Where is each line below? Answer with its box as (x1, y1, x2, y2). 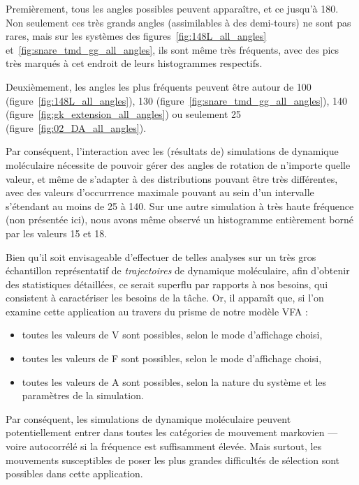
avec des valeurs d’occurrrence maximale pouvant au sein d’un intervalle (6, 185, 314, 200)
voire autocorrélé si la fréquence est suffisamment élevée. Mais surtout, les (6, 439, 322, 454)
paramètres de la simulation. (22, 388, 144, 403)
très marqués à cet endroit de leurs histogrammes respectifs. (6, 56, 263, 70)
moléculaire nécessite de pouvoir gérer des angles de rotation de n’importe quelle (6, 157, 351, 172)
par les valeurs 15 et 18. (6, 225, 108, 240)
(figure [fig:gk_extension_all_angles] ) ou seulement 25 (6, 107, 242, 121)
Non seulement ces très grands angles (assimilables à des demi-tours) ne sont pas (6, 15, 351, 29)
